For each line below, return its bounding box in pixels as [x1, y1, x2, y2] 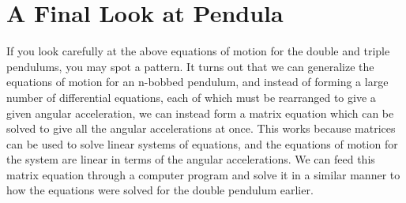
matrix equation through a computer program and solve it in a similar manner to [6, 166, 400, 182]
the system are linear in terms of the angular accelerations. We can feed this [6, 151, 375, 167]
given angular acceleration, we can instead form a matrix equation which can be [6, 104, 394, 121]
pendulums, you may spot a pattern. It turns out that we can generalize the [6, 58, 374, 74]
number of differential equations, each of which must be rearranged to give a [6, 88, 376, 105]
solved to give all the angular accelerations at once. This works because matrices [6, 120, 396, 137]
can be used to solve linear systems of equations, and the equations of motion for [6, 135, 398, 152]
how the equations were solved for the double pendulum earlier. [6, 182, 314, 198]
